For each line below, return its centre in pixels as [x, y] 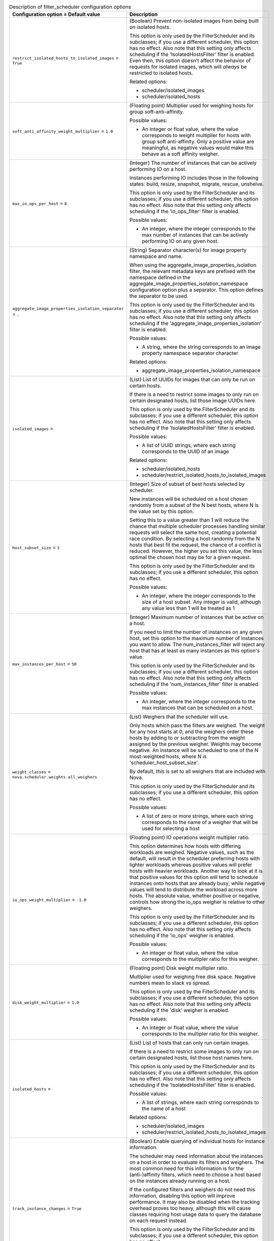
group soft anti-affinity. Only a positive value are [198, 141]
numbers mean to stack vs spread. [170, 983]
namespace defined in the [160, 277]
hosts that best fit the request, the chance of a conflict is [196, 545]
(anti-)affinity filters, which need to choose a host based [195, 1175]
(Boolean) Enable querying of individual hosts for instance [197, 1141]
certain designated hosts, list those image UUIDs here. [193, 401]
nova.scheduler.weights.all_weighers [55, 777]
